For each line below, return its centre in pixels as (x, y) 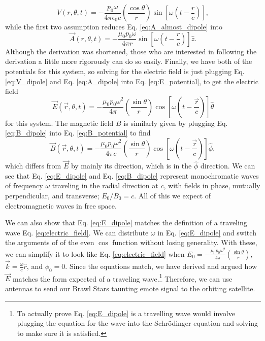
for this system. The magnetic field (59, 123)
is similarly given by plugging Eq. (176, 123)
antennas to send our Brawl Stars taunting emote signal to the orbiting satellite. (130, 288)
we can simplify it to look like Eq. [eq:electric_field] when (95, 253)
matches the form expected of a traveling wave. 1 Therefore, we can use (123, 278)
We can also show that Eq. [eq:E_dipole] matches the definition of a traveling (126, 223)
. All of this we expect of (173, 195)
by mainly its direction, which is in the (131, 166)
